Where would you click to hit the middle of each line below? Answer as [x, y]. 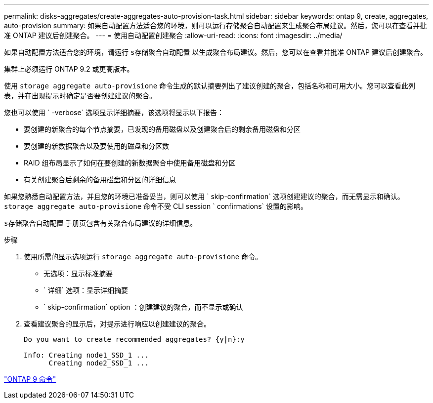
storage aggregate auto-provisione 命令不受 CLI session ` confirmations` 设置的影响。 [156, 206]
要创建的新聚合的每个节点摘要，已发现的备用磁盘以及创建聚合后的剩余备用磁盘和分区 [162, 129]
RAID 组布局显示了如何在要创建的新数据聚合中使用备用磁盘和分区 [130, 163]
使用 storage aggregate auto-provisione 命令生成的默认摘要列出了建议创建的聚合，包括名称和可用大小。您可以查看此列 [210, 86]
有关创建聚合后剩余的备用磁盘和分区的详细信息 [100, 180]
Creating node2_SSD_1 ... [99, 363]
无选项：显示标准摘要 [78, 273]
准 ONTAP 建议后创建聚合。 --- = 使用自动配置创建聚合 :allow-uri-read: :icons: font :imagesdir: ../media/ [173, 35]
